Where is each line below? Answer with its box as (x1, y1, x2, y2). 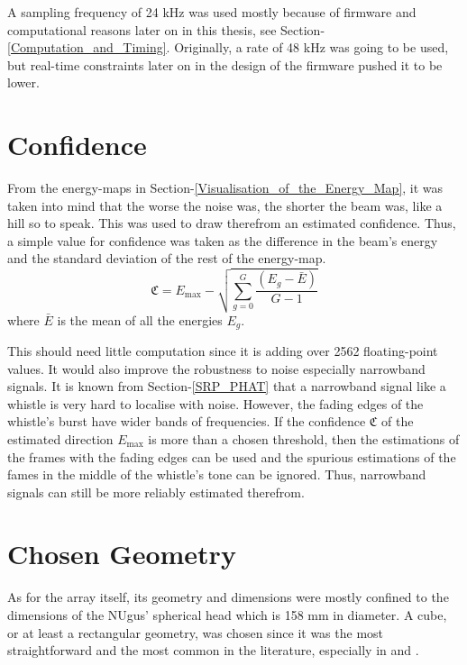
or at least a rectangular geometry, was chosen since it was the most (7, 623, 384, 642)
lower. (7, 73, 40, 92)
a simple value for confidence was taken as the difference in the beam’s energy (7, 231, 438, 250)
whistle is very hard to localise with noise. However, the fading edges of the (7, 394, 424, 413)
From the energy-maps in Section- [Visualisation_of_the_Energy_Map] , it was (7, 178, 444, 197)
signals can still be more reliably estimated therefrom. (7, 482, 305, 501)
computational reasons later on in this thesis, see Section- (7, 20, 325, 39)
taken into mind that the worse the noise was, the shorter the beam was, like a (7, 196, 443, 214)
